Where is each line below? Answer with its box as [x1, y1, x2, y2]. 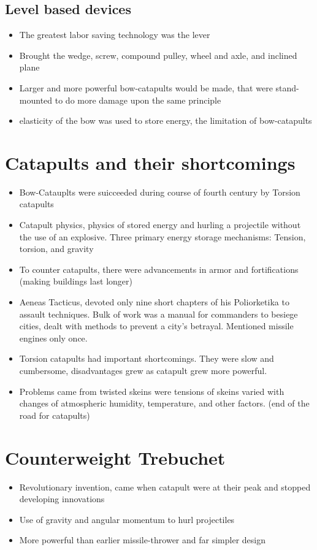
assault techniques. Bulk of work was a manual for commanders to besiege [19, 307, 298, 320]
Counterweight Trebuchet [5, 445, 226, 470]
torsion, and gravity [19, 242, 94, 255]
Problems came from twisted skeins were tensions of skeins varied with [19, 384, 285, 397]
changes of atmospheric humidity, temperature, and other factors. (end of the [19, 397, 310, 410]
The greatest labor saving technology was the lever [19, 28, 210, 41]
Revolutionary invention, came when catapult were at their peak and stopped [19, 480, 311, 493]
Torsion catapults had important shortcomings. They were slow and [19, 352, 274, 365]
